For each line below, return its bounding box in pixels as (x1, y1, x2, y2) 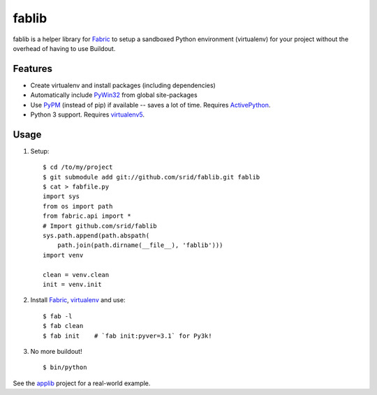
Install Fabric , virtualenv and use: (30, 296, 126, 304)
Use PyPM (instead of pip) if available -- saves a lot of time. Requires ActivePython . (30, 100, 271, 109)
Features (13, 63, 52, 75)
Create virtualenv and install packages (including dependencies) (30, 81, 216, 89)
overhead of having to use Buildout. (13, 44, 116, 52)
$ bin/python (43, 364, 87, 371)
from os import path (43, 202, 113, 210)
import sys (43, 193, 80, 200)
